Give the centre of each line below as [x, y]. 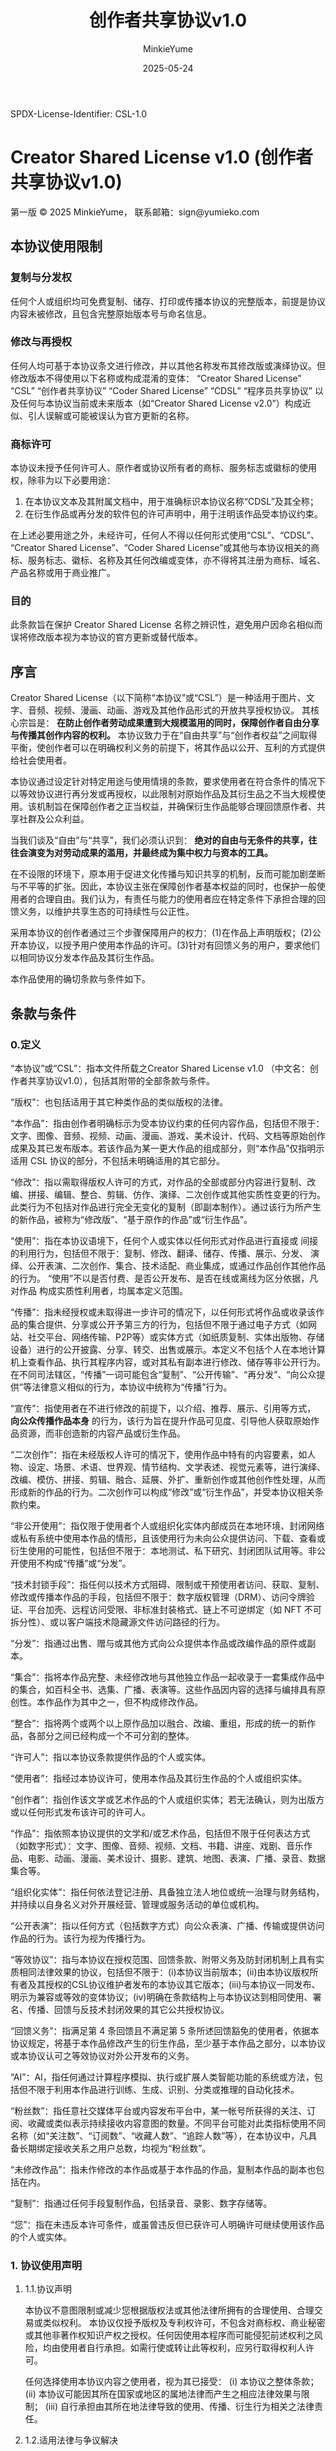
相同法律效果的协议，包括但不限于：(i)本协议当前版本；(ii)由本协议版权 [164, 1972]
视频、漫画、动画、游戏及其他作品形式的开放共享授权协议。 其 [182, 710]
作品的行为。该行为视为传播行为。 [80, 1938]
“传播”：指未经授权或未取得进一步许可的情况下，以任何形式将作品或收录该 [163, 1312]
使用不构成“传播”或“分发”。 [75, 1563]
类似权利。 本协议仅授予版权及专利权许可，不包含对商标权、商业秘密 [184, 2323]
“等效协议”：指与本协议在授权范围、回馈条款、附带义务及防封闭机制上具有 [163, 1959]
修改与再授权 [41, 342]
